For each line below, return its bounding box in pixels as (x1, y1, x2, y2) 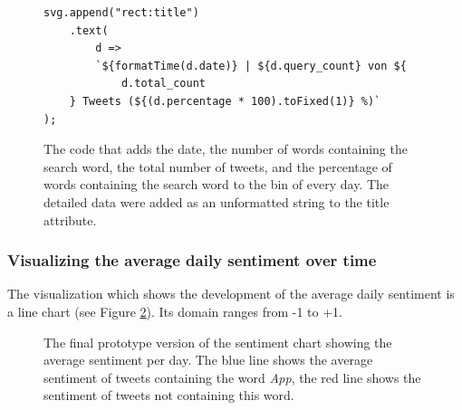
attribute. (43, 210, 97, 229)
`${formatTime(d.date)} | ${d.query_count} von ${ (95, 59, 407, 72)
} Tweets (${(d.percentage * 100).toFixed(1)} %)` (69, 94, 381, 108)
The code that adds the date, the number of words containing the (43, 139, 408, 158)
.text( (69, 24, 109, 37)
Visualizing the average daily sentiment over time (7, 249, 377, 272)
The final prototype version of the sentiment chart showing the (43, 332, 392, 351)
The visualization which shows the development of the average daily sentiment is (7, 284, 455, 303)
